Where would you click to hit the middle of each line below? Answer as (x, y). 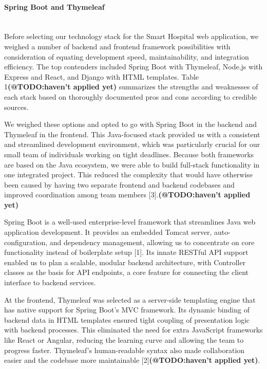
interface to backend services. (50, 282)
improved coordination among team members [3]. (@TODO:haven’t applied (127, 195)
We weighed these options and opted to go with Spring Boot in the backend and (130, 124)
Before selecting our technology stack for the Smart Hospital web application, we (131, 36)
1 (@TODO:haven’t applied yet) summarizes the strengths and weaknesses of (131, 87)
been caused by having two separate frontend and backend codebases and (119, 184)
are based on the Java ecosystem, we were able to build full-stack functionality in (132, 164)
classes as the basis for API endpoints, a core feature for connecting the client (127, 272)
